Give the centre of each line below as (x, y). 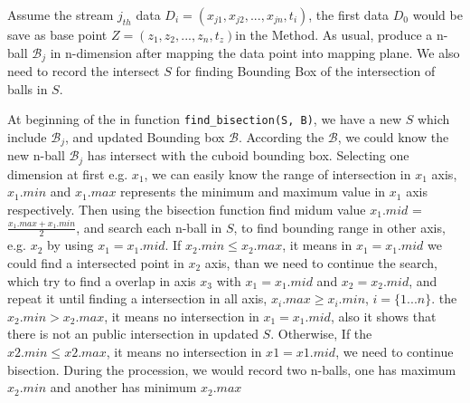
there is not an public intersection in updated (133, 334)
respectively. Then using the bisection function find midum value (187, 209)
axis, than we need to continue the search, (321, 263)
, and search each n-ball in (149, 227)
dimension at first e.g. (68, 173)
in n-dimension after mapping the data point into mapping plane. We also (255, 52)
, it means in (317, 245)
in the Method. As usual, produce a (334, 34)
